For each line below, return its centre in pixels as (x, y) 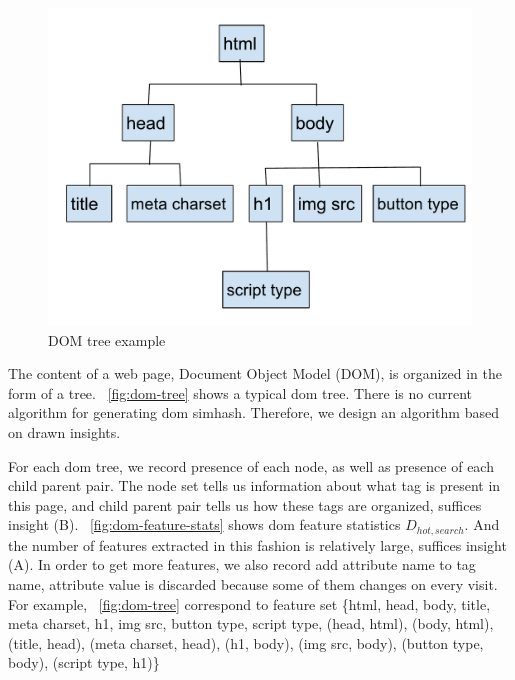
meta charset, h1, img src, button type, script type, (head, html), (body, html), (251, 623)
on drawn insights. (64, 431)
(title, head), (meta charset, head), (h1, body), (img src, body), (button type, (246, 642)
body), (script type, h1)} (84, 662)
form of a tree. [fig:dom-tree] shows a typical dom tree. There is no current (240, 392)
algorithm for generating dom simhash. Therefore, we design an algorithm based (253, 412)
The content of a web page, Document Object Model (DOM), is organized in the (255, 373)
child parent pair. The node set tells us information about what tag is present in (254, 485)
